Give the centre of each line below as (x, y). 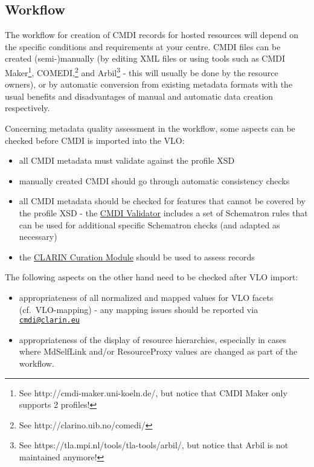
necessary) (38, 237)
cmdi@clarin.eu (50, 320)
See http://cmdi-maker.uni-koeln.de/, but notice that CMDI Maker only (153, 392)
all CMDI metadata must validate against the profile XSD (127, 160)
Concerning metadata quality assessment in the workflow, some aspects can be (150, 128)
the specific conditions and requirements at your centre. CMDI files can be (143, 46)
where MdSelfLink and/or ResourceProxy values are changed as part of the (158, 351)
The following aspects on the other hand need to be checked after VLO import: (152, 277)
